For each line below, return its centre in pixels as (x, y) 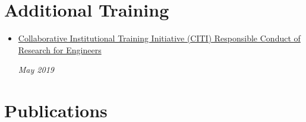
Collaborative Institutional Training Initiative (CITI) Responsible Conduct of (159, 38)
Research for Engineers (60, 49)
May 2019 (36, 70)
